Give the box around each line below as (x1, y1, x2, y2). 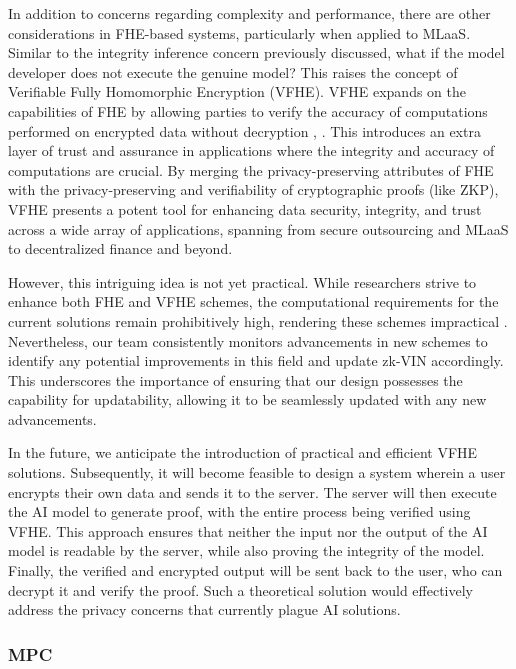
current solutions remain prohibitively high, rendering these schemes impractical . (8, 310, 508, 331)
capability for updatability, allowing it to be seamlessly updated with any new (8, 389, 487, 410)
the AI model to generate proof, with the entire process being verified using (8, 501, 471, 522)
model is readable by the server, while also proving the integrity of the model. (8, 540, 485, 561)
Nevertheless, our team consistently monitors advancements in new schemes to (8, 330, 488, 351)
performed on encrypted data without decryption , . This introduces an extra (8, 120, 481, 141)
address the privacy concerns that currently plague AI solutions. (8, 599, 401, 620)
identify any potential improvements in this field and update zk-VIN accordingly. (8, 350, 504, 371)
